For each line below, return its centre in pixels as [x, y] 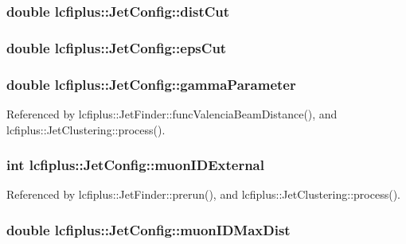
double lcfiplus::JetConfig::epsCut [117, 47]
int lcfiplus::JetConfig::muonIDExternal [135, 165]
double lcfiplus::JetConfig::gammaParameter [151, 84]
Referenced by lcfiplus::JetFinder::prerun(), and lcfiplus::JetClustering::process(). [203, 194]
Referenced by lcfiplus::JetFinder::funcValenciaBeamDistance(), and [172, 113]
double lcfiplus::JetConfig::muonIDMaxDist [148, 229]
